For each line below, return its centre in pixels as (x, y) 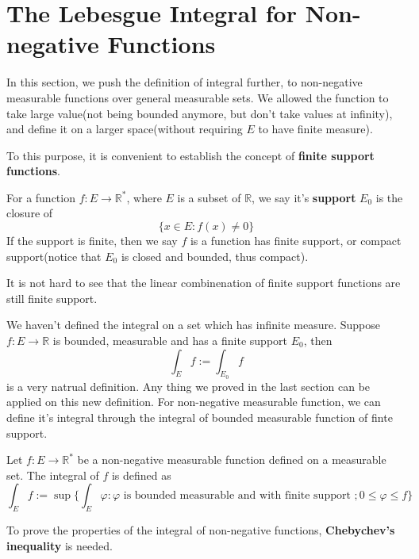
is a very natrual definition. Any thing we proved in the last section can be (188, 386)
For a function (41, 197)
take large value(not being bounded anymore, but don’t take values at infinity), (200, 113)
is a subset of (209, 197)
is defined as (141, 475)
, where (144, 197)
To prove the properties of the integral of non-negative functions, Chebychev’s (201, 530)
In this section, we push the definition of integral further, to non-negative (185, 82)
